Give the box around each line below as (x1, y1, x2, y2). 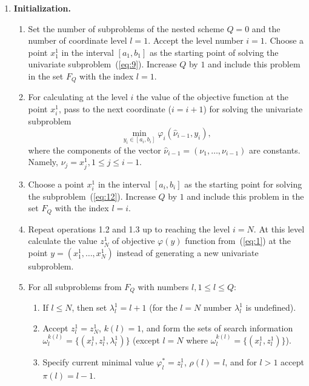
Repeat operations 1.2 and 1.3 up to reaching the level (28, 222, 230, 235)
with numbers (138, 280, 189, 293)
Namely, (28, 155, 58, 168)
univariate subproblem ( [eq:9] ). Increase (28, 58, 177, 70)
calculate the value (28, 234, 98, 247)
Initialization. (13, 2, 71, 14)
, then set (71, 301, 107, 314)
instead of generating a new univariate (116, 246, 259, 259)
